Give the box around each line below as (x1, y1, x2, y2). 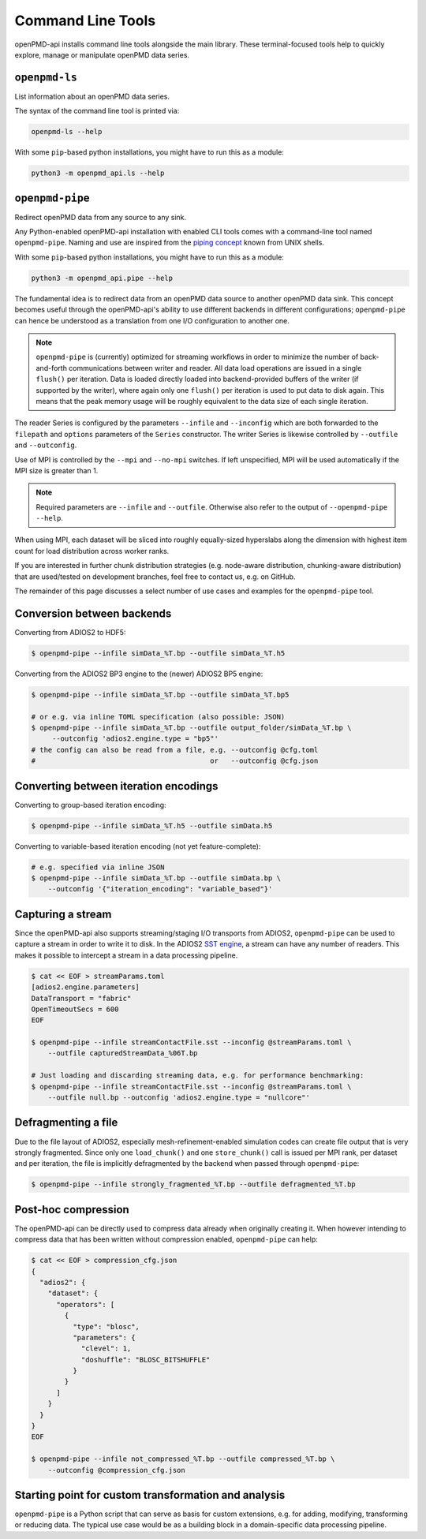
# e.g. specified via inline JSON (31, 862, 165, 872)
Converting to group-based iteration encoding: (14, 800, 166, 809)
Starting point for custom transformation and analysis (14, 1489, 286, 1502)
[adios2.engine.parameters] (31, 983, 140, 992)
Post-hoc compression (14, 1203, 129, 1216)
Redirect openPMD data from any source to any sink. (14, 212, 187, 222)
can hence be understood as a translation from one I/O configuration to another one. (14, 316, 290, 325)
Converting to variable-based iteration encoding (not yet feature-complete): (14, 841, 261, 851)
